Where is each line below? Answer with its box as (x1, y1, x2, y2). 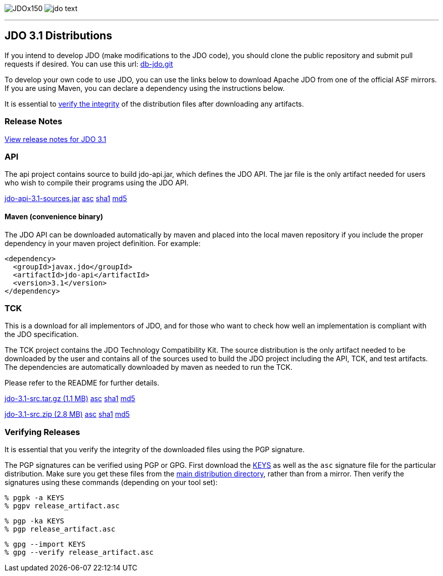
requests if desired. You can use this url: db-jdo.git (5, 59, 173, 68)
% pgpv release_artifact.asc (5, 502, 120, 510)
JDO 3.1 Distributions (5, 29, 112, 42)
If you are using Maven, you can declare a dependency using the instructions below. (5, 83, 285, 92)
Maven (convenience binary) (5, 212, 103, 221)
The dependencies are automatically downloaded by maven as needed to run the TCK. (5, 363, 293, 372)
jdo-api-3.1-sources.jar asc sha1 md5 (5, 194, 127, 203)
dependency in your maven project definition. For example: (5, 238, 201, 248)
